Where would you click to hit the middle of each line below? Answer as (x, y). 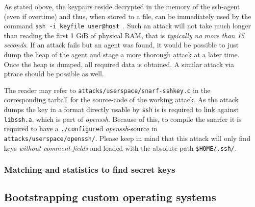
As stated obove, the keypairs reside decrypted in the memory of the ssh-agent (122, 6)
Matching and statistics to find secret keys (90, 170)
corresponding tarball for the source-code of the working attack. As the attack (121, 100)
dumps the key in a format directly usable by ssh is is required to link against (121, 109)
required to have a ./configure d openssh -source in (81, 128)
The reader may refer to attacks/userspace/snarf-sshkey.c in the (107, 90)
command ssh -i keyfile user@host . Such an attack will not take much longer (127, 26)
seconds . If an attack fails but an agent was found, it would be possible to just (121, 45)
